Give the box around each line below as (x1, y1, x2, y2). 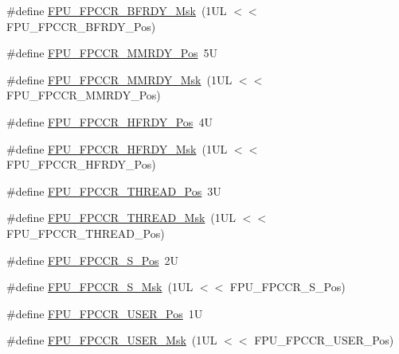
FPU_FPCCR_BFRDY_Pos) (6, 18, 156, 34)
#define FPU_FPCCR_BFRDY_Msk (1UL (6, 2, 227, 18)
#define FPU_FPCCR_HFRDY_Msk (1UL (6, 140, 228, 157)
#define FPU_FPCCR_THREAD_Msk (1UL (6, 209, 237, 226)
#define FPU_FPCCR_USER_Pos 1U (6, 305, 203, 321)
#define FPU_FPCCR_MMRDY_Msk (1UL (6, 71, 233, 88)
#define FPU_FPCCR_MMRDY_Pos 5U (6, 45, 217, 61)
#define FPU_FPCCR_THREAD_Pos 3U (6, 182, 221, 199)
